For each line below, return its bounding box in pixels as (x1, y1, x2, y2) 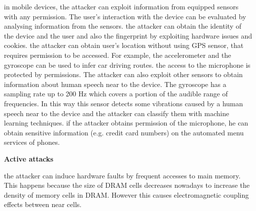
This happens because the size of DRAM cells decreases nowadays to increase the (4, 180, 250, 190)
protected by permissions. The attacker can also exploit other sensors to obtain (4, 69, 243, 80)
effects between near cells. (4, 199, 82, 210)
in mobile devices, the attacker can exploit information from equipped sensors (4, 1, 239, 11)
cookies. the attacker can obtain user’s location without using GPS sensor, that (4, 40, 244, 50)
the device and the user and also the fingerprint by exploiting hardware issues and (4, 30, 253, 41)
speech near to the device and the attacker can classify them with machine (4, 108, 229, 118)
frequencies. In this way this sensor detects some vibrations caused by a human (4, 98, 243, 108)
